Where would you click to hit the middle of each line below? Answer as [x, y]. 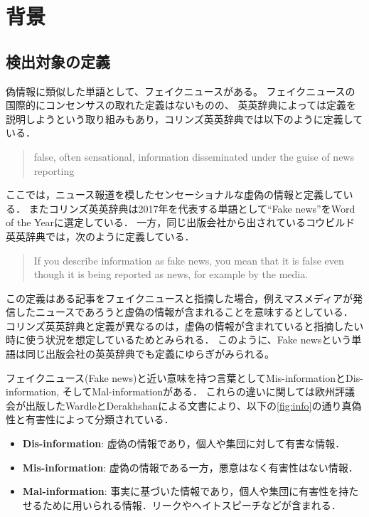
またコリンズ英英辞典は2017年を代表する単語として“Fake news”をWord [192, 208]
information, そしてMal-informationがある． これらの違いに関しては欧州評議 [180, 391]
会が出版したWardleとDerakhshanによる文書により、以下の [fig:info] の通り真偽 [184, 405]
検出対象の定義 [58, 61]
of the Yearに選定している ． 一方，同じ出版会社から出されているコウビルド [181, 222]
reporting [54, 170]
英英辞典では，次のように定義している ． [100, 236]
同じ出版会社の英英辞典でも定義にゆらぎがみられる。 [150, 354]
